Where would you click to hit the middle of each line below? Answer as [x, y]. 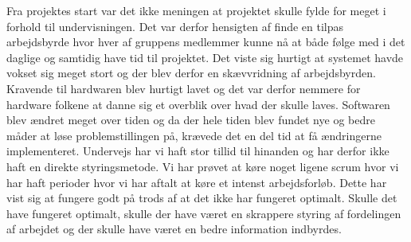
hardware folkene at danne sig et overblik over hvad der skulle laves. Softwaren [198, 104]
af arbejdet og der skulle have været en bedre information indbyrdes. [174, 229]
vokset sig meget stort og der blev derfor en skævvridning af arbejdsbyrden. [191, 73]
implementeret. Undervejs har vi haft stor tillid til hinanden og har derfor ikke [198, 151]
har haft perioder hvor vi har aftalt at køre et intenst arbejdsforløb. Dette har [197, 182]
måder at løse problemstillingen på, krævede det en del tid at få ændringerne [194, 135]
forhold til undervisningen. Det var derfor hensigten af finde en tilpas [175, 26]
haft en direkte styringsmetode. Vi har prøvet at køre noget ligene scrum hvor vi [203, 166]
